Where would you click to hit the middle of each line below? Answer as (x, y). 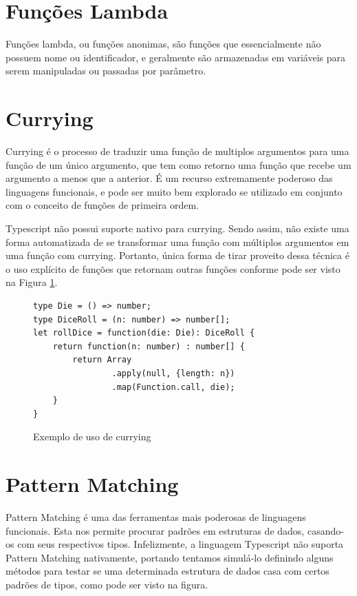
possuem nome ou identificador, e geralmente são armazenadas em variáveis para (176, 57)
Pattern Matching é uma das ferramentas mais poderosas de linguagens (156, 517)
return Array (102, 360)
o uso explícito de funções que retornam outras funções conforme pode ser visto (173, 268)
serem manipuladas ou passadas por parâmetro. (106, 71)
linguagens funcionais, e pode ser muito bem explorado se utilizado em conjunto (174, 191)
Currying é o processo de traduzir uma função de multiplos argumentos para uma (177, 151)
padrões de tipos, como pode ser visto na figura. (107, 584)
